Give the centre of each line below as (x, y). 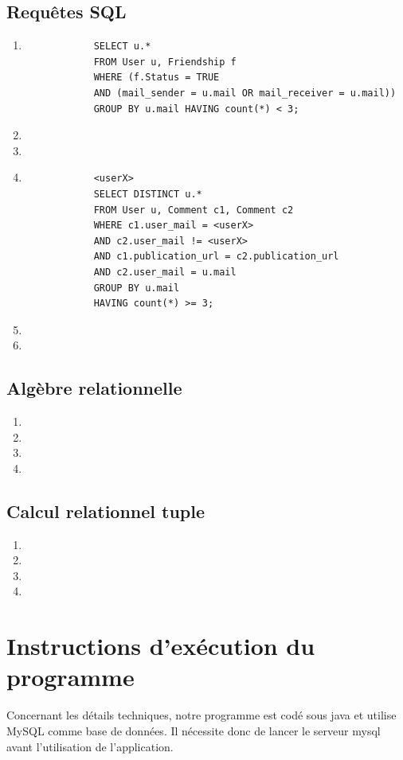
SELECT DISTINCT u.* (148, 194)
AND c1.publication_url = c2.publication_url (216, 257)
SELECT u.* (122, 47)
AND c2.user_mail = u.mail (165, 272)
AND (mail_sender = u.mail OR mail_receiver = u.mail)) (245, 93)
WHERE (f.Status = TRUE (157, 78)
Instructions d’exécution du (161, 646)
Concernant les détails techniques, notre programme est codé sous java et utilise (201, 715)
